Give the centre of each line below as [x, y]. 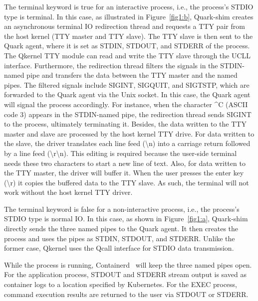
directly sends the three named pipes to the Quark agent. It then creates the [121, 228]
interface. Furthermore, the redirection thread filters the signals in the [111, 65]
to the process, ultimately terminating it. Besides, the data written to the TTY [125, 124]
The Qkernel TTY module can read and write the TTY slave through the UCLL [128, 55]
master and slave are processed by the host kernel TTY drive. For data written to [129, 133]
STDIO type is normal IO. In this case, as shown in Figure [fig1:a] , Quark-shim [126, 219]
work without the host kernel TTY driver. [68, 192]
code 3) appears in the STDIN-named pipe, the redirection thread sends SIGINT [128, 114]
